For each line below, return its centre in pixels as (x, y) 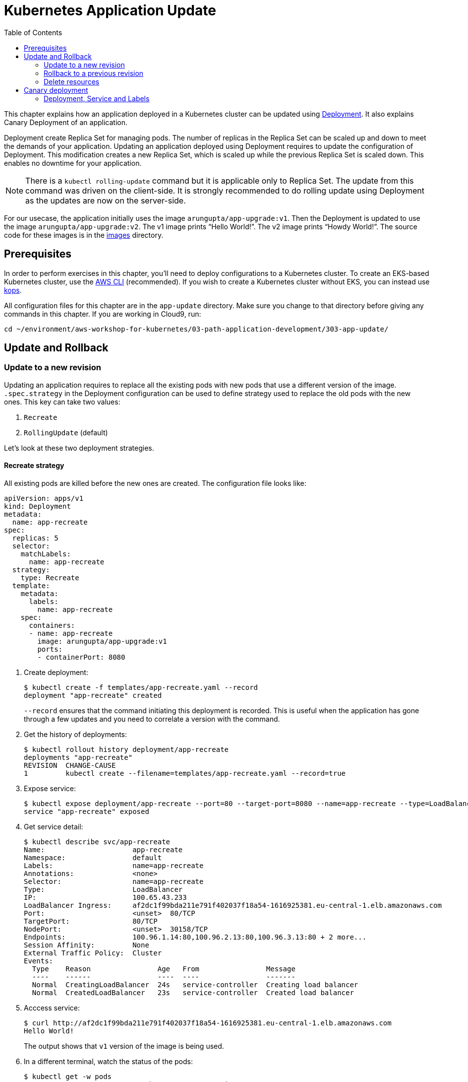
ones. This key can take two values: (62, 402)
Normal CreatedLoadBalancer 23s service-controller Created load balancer (193, 993)
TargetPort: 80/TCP (91, 921)
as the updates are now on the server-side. (106, 200)
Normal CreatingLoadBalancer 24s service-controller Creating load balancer (195, 985)
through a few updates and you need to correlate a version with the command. (152, 719)
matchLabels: (46, 554)
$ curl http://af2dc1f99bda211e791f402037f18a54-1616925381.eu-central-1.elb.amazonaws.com (208, 1023)
